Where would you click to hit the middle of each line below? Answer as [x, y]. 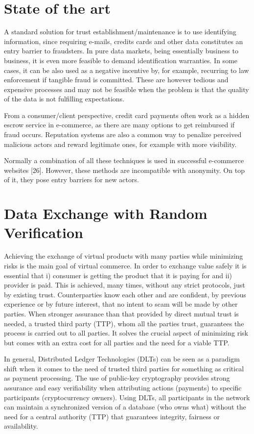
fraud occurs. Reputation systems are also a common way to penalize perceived [123, 134]
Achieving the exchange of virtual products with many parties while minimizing [124, 256]
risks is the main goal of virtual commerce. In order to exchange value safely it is [125, 265]
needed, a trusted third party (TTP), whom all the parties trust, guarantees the [124, 323]
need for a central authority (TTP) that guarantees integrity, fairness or [112, 416]
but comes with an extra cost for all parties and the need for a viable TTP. [117, 342]
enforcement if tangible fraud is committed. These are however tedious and [116, 80]
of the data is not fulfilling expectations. [64, 99]
